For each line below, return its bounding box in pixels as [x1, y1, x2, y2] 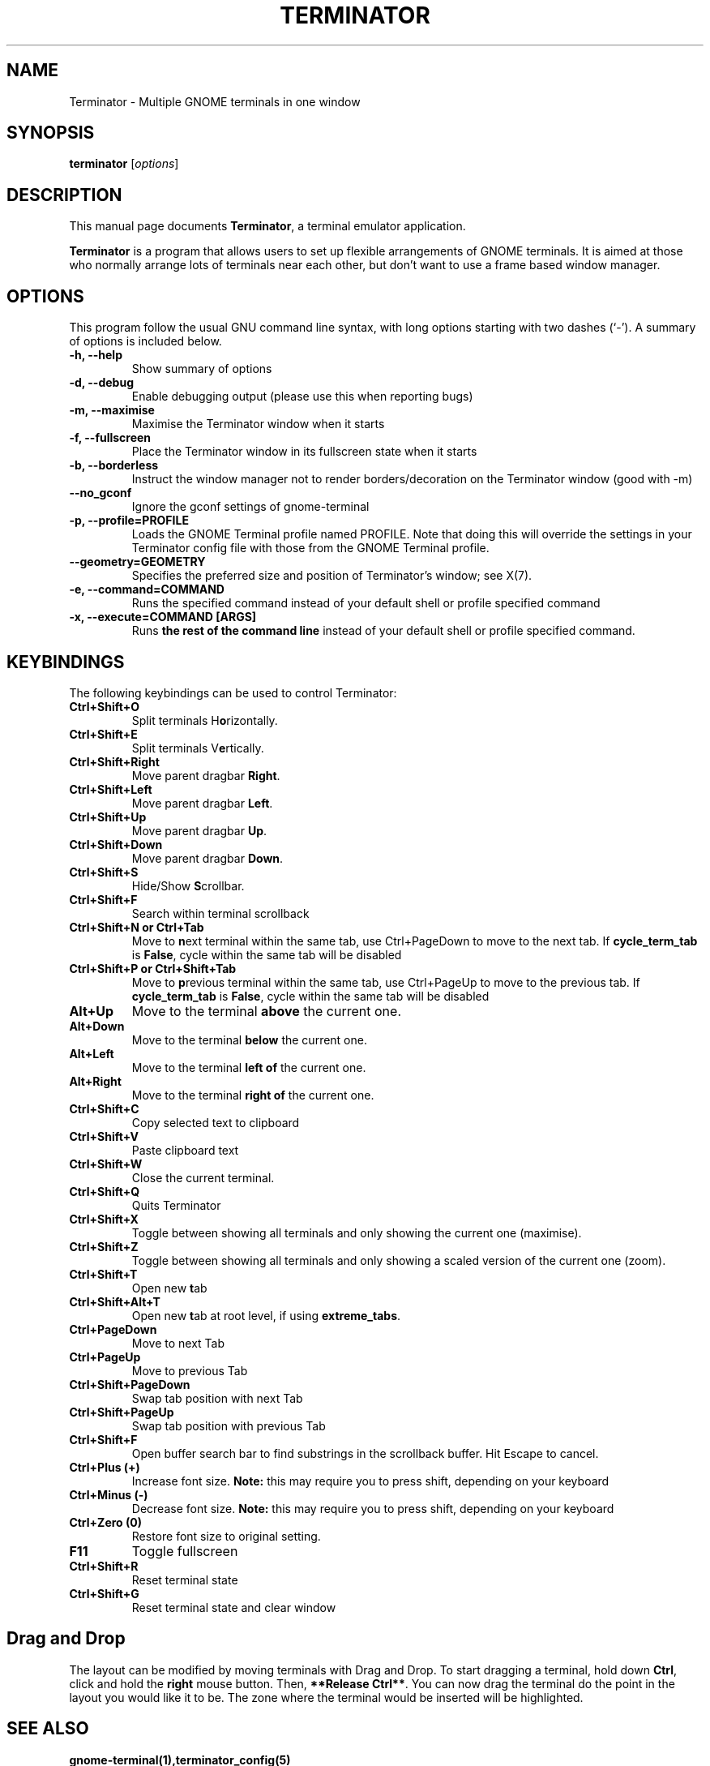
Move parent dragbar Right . [131, 768, 280, 782]
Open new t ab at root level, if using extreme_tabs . [131, 1308, 401, 1322]
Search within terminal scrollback [131, 906, 310, 920]
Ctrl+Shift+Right [69, 754, 160, 769]
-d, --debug [69, 375, 134, 390]
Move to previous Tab [131, 1363, 248, 1378]
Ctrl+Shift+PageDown [69, 1377, 190, 1391]
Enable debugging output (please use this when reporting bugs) [131, 389, 473, 404]
